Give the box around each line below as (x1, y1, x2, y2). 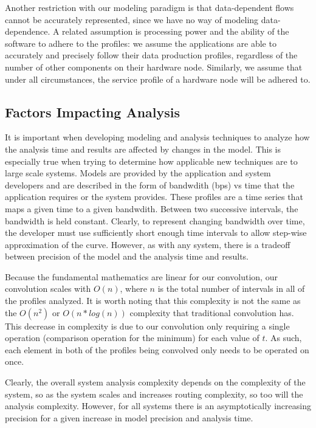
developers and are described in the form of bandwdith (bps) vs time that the (5, 178, 295, 191)
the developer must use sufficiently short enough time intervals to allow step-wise (5, 226, 307, 239)
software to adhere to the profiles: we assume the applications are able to (5, 36, 276, 49)
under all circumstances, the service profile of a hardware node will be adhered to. (5, 72, 311, 85)
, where (120, 282, 147, 295)
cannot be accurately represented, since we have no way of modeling (5, 13, 259, 26)
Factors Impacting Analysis (5, 102, 180, 121)
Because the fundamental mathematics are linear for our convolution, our (5, 270, 278, 283)
